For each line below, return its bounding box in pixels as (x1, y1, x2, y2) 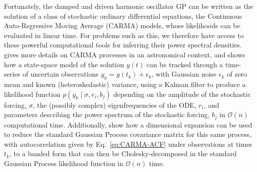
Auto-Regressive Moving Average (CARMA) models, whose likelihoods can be (4, 20, 241, 31)
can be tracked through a (147, 59, 223, 69)
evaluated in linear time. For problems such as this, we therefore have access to (4, 30, 244, 40)
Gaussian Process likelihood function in (4, 158, 124, 168)
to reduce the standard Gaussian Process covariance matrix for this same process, (4, 129, 252, 139)
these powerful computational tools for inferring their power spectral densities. (4, 40, 242, 50)
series (4, 69, 20, 79)
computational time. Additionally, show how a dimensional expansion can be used (4, 119, 253, 129)
